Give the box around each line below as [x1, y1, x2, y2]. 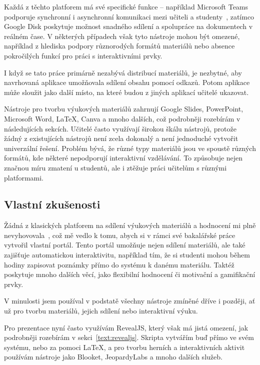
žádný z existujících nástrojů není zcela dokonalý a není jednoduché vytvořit [4, 133, 238, 143]
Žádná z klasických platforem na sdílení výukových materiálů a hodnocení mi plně [4, 220, 256, 230]
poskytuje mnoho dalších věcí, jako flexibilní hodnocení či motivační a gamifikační [4, 269, 255, 279]
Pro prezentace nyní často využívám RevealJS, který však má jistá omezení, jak [4, 322, 248, 332]
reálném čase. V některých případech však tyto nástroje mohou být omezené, [4, 30, 240, 41]
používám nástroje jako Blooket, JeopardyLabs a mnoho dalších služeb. [4, 351, 222, 362]
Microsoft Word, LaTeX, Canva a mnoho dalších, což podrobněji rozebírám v [4, 113, 240, 123]
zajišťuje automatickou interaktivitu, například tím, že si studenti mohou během [4, 249, 250, 260]
